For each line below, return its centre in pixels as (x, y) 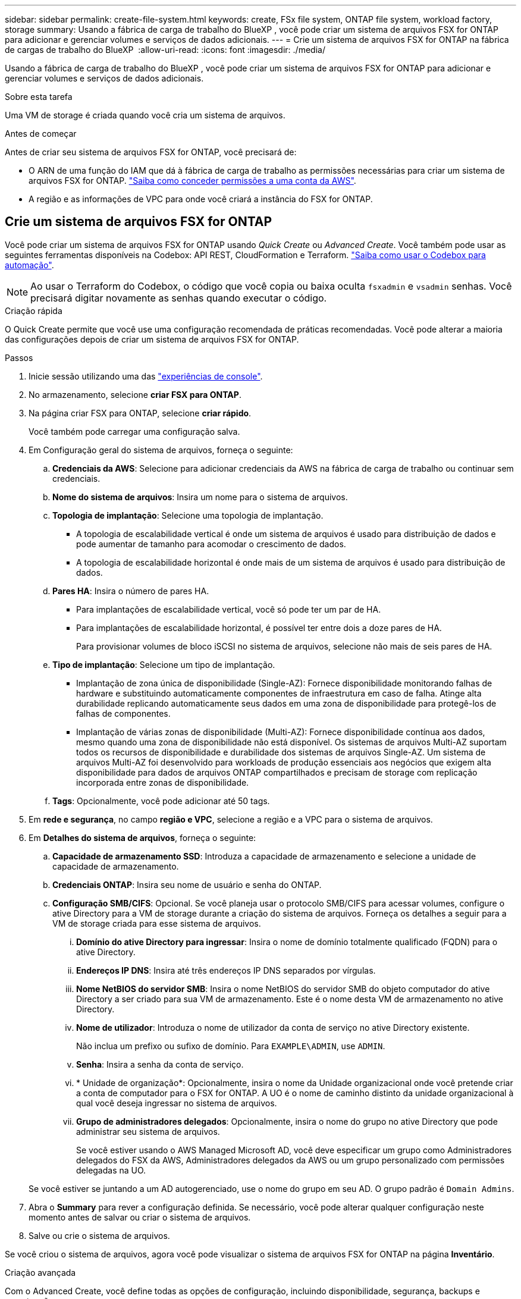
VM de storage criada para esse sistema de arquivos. (157, 923)
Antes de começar (41, 134)
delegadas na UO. (111, 1170)
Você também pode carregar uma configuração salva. (134, 431)
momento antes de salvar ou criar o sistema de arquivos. (140, 1217)
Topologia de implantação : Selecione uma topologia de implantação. (188, 515)
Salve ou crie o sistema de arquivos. (99, 1235)
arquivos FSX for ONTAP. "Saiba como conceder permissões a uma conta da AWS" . (192, 181)
